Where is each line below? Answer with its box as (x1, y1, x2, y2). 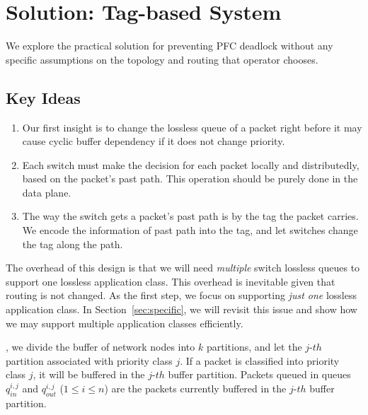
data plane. (22, 185, 71, 199)
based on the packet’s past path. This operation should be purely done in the (22, 171, 358, 186)
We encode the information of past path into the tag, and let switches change (22, 223, 358, 238)
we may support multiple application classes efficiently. (6, 315, 243, 330)
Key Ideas (6, 86, 81, 108)
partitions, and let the (206, 339, 302, 354)
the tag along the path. (22, 236, 123, 251)
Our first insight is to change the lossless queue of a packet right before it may (22, 119, 362, 134)
